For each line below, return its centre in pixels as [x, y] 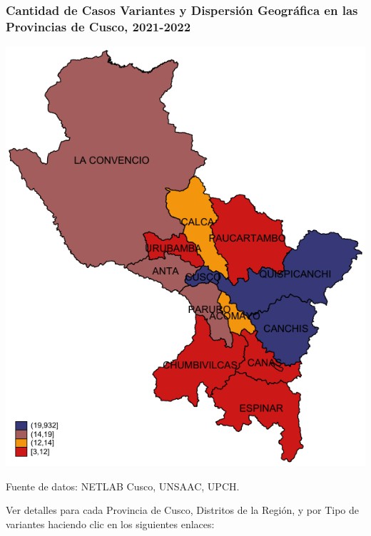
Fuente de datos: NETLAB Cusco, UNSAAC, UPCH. [123, 486]
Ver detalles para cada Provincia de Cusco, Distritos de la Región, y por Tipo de [182, 510]
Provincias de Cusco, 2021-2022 [98, 26]
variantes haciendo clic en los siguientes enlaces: [110, 524]
